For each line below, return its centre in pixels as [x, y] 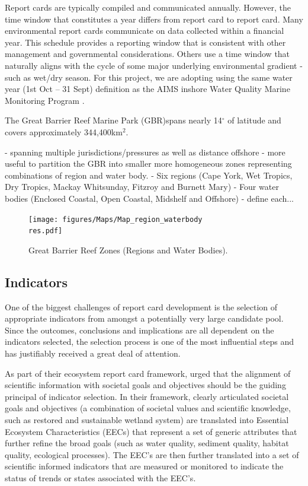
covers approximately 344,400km [64, 131]
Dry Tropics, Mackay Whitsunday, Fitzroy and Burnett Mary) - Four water [142, 187]
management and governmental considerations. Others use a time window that [147, 54]
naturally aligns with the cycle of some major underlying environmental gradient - [154, 65]
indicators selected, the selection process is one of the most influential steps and [149, 342]
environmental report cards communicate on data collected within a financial [145, 31]
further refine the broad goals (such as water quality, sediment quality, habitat [147, 443]
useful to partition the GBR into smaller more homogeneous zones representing [148, 163]
